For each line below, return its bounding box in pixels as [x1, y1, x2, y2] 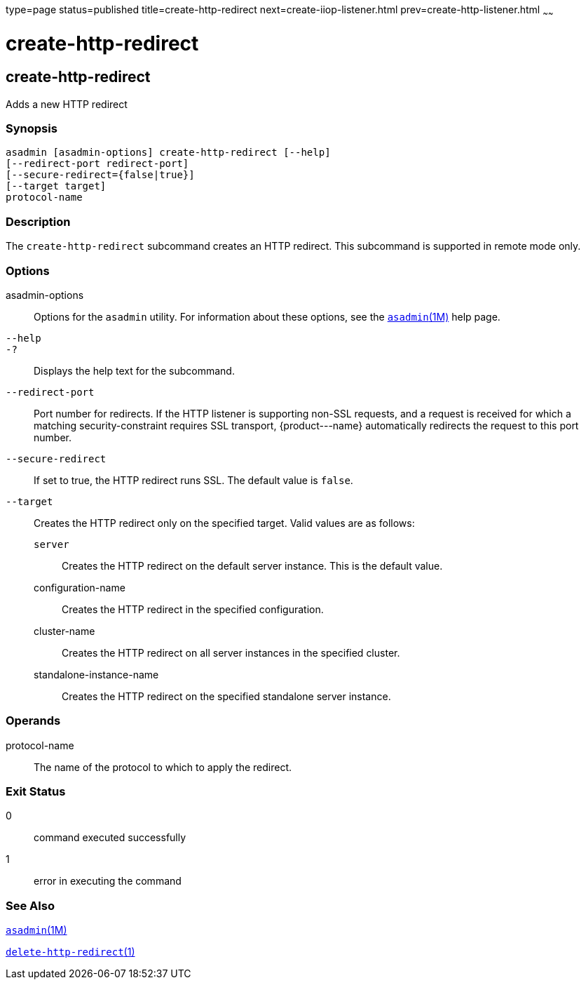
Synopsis [6, 121, 57, 136]
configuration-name [34, 581, 125, 594]
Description [6, 214, 71, 229]
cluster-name [34, 624, 95, 637]
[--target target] [6, 180, 107, 192]
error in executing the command [34, 875, 182, 887]
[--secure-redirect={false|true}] [6, 169, 195, 181]
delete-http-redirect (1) [6, 946, 135, 958]
